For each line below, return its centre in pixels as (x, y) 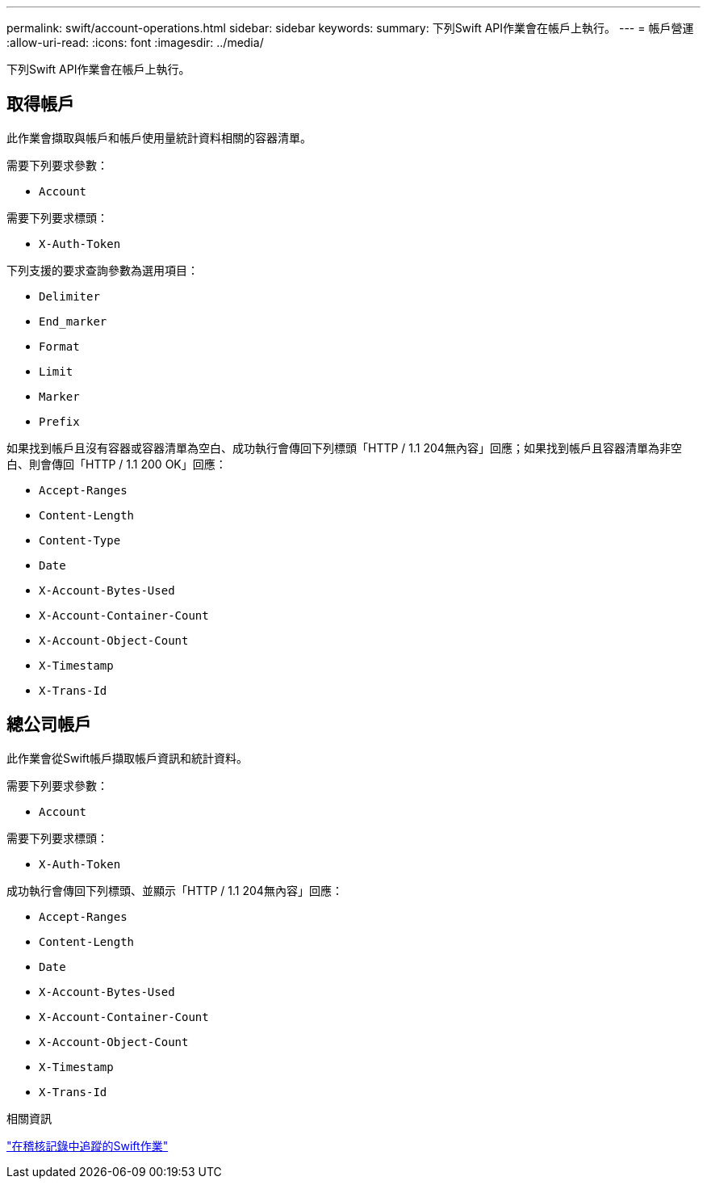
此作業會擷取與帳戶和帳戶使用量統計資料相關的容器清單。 (159, 137)
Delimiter (69, 296)
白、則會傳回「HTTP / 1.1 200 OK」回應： (117, 464)
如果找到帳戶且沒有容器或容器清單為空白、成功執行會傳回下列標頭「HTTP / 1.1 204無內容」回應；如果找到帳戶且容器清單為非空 (344, 448)
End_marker (73, 321)
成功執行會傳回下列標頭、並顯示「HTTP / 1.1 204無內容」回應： (175, 890)
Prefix (59, 421)
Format (59, 346)
